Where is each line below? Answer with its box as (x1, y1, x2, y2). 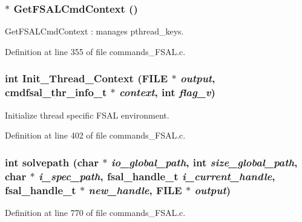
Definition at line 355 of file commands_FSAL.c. (5, 45, 186, 57)
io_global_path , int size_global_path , (111, 154, 298, 169)
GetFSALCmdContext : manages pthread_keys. (5, 25, 184, 38)
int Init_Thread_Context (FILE (5, 71, 168, 86)
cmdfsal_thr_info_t (5, 85, 107, 100)
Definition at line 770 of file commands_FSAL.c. (5, 206, 186, 218)
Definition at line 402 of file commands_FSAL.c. (5, 129, 186, 142)
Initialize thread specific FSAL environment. (5, 108, 169, 121)
